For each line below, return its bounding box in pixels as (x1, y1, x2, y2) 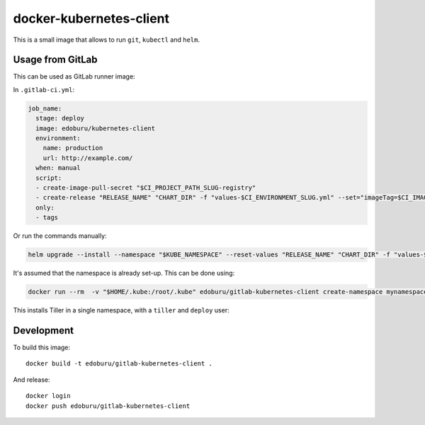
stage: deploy (35, 114, 85, 123)
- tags (35, 213, 59, 222)
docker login (25, 392, 71, 400)
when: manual (35, 164, 81, 172)
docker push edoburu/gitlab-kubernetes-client (25, 402, 191, 410)
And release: (13, 375, 50, 384)
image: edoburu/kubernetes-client (35, 124, 156, 132)
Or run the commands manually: (13, 232, 107, 240)
